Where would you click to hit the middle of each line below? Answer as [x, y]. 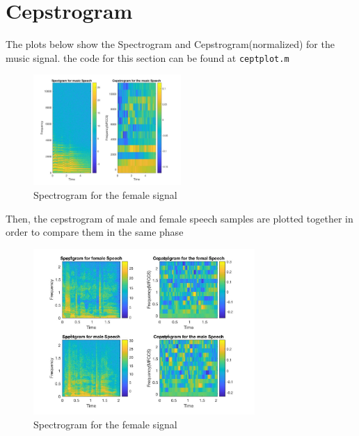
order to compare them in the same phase [95, 232]
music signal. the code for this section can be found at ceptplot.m [147, 57]
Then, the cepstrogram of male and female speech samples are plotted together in [179, 218]
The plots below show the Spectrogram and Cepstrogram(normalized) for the [170, 44]
